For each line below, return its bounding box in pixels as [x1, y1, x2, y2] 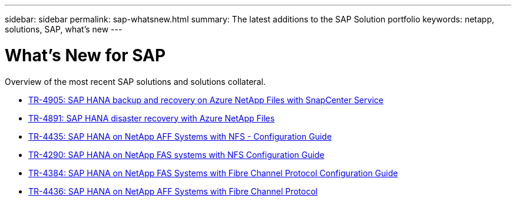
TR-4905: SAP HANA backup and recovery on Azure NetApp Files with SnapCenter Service [28, 94, 383, 105]
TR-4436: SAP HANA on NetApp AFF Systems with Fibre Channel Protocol [28, 186, 318, 196]
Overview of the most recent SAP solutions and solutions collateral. [5, 76, 266, 87]
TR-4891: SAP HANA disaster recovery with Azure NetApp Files [28, 113, 275, 123]
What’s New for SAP [5, 45, 166, 65]
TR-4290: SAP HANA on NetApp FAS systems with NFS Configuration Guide [28, 149, 325, 160]
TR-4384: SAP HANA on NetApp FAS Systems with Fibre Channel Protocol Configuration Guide [28, 167, 398, 178]
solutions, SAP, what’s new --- [5, 24, 123, 34]
